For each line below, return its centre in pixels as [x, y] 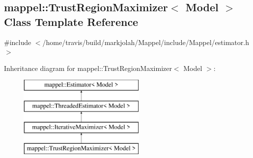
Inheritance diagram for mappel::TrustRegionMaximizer [88, 68]
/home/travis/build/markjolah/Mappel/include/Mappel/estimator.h [146, 42]
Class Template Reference [71, 21]
